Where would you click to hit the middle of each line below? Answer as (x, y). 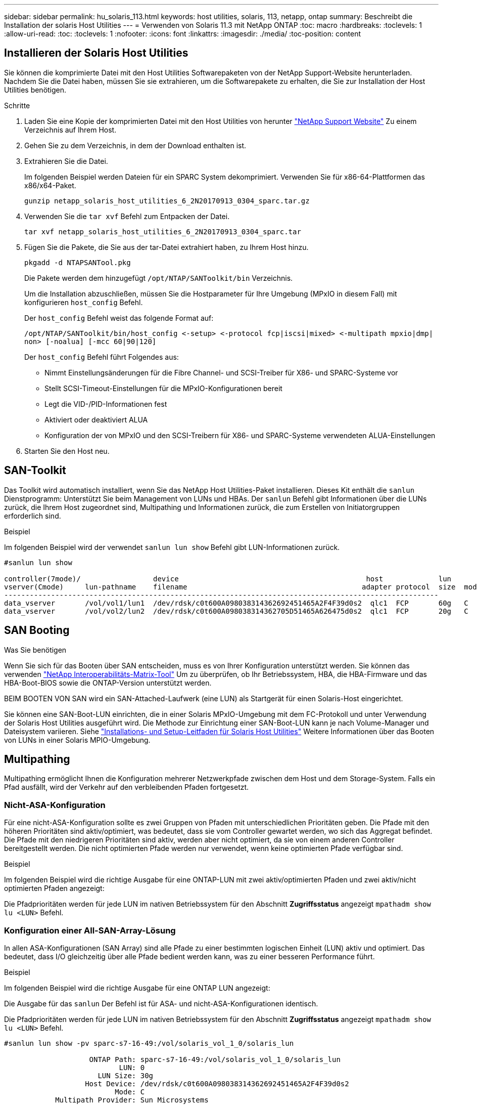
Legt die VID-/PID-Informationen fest (106, 404)
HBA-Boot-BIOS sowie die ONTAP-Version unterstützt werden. (108, 683)
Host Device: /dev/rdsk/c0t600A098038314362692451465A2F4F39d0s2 (217, 1083)
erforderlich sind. (33, 516)
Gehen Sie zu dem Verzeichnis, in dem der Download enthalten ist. (135, 145)
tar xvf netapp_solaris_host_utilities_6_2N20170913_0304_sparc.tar (163, 231)
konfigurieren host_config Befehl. (84, 302)
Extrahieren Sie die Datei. (66, 161)
